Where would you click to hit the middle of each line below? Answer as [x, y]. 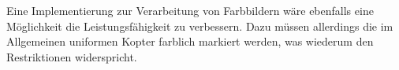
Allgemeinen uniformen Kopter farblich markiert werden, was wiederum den [190, 41]
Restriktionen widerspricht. [72, 56]
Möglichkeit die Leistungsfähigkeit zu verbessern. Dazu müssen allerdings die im [200, 26]
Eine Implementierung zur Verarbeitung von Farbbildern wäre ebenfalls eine [190, 10]
